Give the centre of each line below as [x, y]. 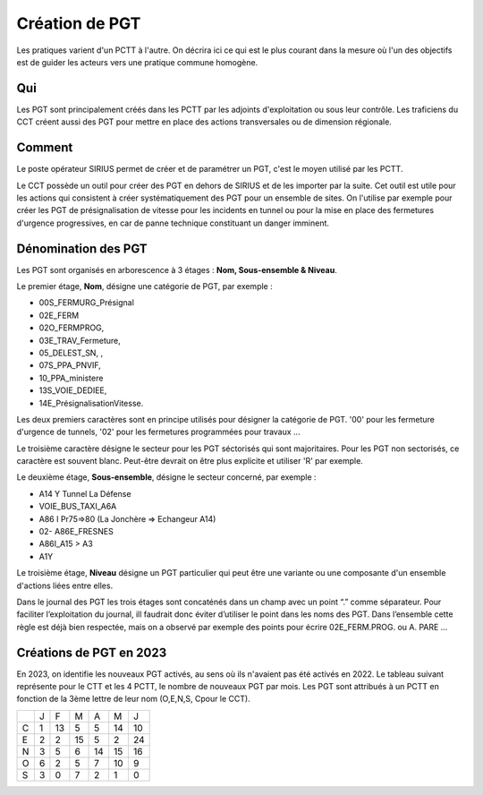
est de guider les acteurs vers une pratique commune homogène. [137, 62]
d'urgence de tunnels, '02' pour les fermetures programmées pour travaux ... [158, 432]
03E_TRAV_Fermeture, [80, 340]
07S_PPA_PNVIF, [70, 365]
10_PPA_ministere [71, 378]
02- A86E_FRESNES [76, 532]
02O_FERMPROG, [72, 328]
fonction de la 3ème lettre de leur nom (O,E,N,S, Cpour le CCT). [133, 699]
